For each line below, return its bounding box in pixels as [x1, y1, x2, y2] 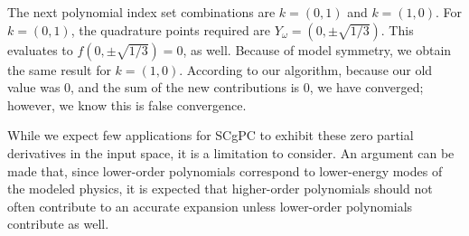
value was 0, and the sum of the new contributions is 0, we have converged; [7, 78, 424, 97]
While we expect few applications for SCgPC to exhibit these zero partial [7, 126, 414, 145]
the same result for [7, 60, 111, 79]
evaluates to [7, 40, 73, 59]
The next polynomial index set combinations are [7, 3, 276, 21]
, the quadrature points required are [70, 20, 271, 39]
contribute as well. [7, 214, 109, 233]
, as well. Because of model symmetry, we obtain [183, 40, 452, 59]
